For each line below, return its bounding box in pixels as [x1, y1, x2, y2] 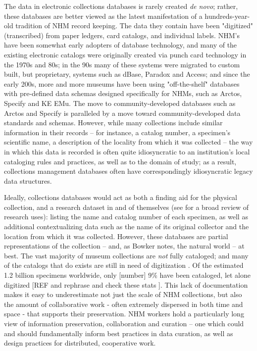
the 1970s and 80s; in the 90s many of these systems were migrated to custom [4, 59, 240, 69]
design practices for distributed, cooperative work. [4, 338, 156, 348]
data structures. [4, 175, 52, 186]
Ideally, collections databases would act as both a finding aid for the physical [4, 192, 238, 202]
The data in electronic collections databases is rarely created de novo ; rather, [4, 1, 238, 11]
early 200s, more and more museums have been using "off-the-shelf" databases [4, 78, 240, 89]
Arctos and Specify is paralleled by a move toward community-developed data [4, 107, 241, 118]
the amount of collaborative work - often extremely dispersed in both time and [4, 299, 243, 309]
